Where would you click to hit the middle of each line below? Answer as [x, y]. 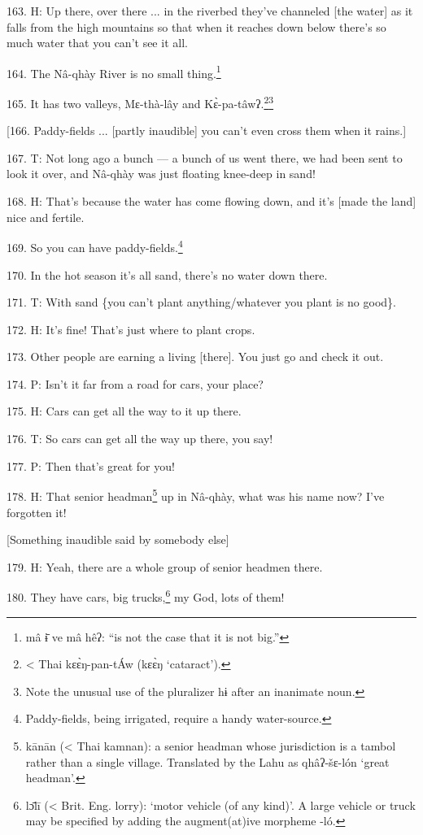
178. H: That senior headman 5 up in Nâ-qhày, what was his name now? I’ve [196, 495]
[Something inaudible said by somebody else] [118, 539]
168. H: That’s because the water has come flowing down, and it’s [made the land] [211, 201]
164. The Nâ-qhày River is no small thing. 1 [114, 72]
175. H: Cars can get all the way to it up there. [124, 411]
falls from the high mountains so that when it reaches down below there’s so [196, 26]
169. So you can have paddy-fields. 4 [95, 246]
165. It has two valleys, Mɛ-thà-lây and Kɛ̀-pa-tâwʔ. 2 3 [140, 102]
